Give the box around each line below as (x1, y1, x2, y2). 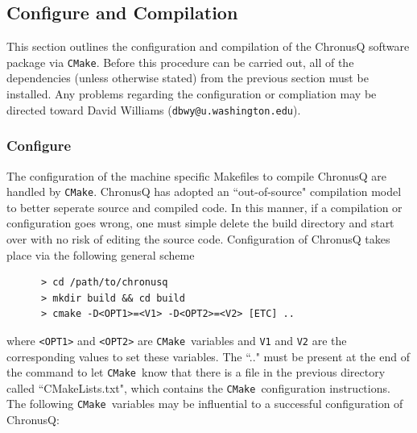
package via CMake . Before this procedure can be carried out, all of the (6, 53, 354, 70)
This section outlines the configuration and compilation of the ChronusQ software (6, 38, 410, 55)
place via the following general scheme (6, 246, 195, 263)
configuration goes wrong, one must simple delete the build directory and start (6, 214, 394, 231)
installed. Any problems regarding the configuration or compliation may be (6, 85, 377, 102)
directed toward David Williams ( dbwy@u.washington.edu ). (6, 101, 301, 118)
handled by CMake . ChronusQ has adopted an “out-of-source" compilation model (6, 183, 402, 200)
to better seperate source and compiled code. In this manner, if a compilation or (6, 198, 403, 215)
